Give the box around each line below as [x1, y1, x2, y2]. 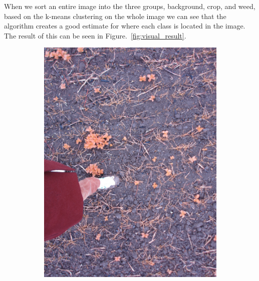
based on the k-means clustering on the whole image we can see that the [4, 10, 226, 21]
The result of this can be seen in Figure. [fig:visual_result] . [4, 30, 186, 40]
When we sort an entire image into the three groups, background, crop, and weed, [4, 1, 255, 11]
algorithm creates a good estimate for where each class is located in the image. [4, 20, 245, 31]
